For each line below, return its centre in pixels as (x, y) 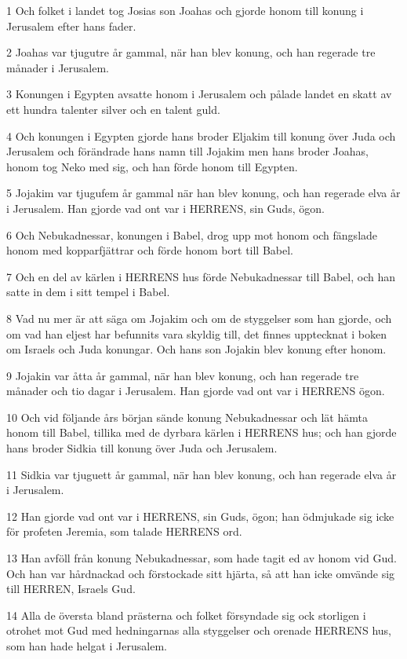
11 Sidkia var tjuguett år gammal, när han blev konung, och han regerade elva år (202, 474)
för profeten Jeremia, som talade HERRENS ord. (124, 531)
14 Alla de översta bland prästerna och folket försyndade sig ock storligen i (186, 615)
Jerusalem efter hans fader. (71, 26)
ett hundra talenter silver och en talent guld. (113, 109)
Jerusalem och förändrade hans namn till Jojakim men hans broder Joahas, (187, 151)
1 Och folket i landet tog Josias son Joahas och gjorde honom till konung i (185, 10)
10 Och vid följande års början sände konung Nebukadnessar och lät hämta (187, 417)
